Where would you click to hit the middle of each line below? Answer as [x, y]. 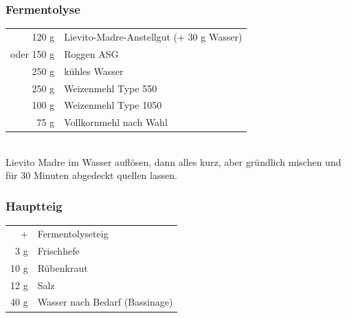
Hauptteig [34, 205]
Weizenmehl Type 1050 [113, 105]
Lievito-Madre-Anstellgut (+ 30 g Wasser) [153, 36]
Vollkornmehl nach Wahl [116, 122]
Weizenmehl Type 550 [111, 88]
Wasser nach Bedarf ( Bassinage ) [105, 302]
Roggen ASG [91, 53]
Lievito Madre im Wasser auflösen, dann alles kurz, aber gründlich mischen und [173, 161]
